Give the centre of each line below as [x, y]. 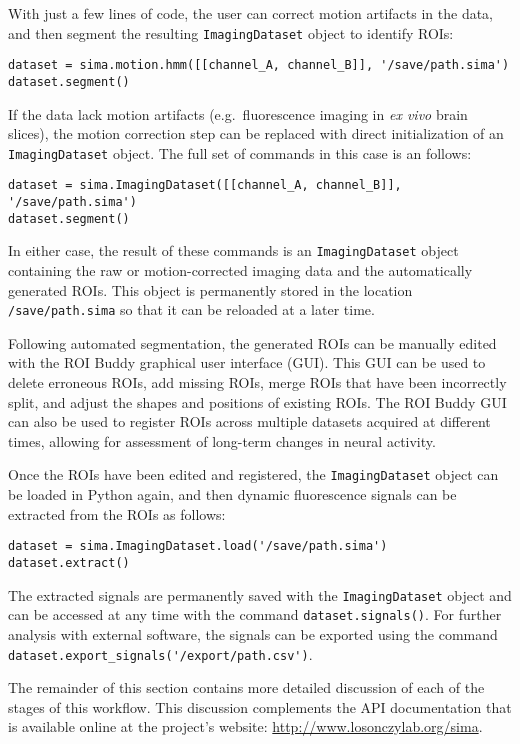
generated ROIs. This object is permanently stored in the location [210, 289]
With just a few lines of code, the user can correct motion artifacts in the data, [251, 13]
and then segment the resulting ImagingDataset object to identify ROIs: [231, 32]
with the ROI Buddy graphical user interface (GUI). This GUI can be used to [247, 362]
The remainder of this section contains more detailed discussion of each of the [246, 687]
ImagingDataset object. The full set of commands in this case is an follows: [240, 152]
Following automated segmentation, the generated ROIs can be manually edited [252, 342]
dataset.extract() [69, 562]
